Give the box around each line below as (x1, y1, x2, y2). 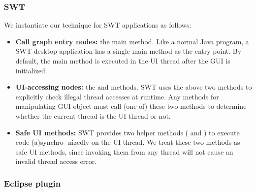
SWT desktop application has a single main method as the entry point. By (15, 46, 242, 56)
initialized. (15, 65, 47, 75)
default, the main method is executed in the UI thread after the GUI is (15, 56, 230, 65)
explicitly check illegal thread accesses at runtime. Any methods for (15, 91, 219, 101)
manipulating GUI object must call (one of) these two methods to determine (15, 101, 247, 111)
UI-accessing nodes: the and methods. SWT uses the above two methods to (15, 82, 252, 92)
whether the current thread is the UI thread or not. (15, 110, 171, 121)
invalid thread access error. (15, 156, 97, 166)
